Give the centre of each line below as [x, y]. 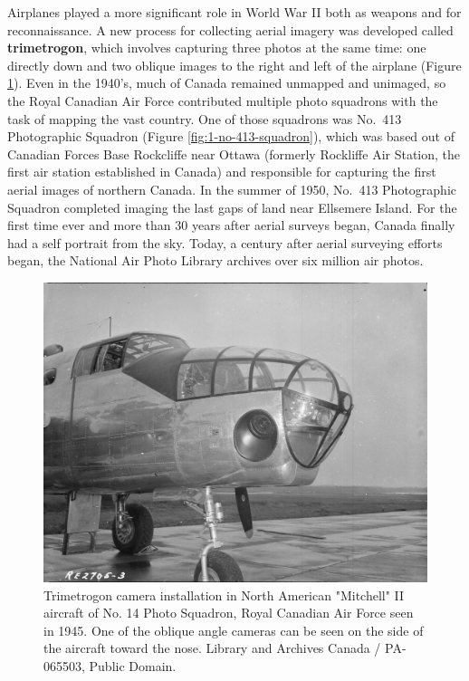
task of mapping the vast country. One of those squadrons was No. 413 [205, 118]
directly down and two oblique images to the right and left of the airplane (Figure [234, 65]
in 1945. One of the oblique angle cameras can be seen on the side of [234, 630]
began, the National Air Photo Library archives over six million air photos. [215, 260]
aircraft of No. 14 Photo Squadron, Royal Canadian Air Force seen [229, 613]
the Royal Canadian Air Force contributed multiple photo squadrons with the [223, 100]
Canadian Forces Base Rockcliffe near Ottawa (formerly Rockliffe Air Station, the [234, 153]
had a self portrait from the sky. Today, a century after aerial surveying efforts [225, 242]
